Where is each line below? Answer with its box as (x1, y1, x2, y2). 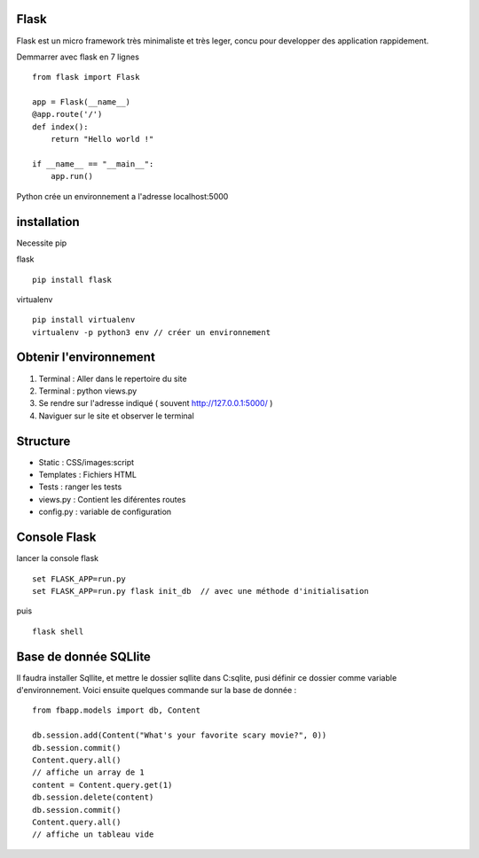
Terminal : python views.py (38, 386, 137, 396)
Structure (16, 433, 71, 448)
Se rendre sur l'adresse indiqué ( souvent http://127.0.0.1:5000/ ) (38, 398, 273, 409)
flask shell (32, 626, 84, 636)
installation (16, 214, 80, 230)
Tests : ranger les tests (38, 481, 122, 492)
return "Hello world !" (50, 134, 154, 144)
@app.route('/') (32, 109, 103, 120)
